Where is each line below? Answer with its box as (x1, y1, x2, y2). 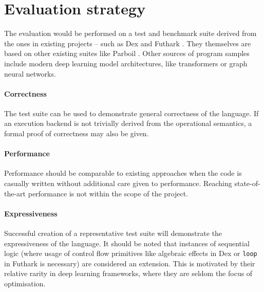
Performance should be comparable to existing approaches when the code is (4, 168, 242, 178)
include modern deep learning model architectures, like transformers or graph (4, 58, 248, 68)
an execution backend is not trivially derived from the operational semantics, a (4, 118, 252, 129)
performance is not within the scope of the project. (28, 188, 188, 198)
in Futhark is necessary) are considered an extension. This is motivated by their (4, 258, 255, 268)
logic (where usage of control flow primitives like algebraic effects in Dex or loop (4, 248, 257, 259)
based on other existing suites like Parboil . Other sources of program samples (4, 48, 250, 59)
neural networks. (4, 68, 56, 79)
